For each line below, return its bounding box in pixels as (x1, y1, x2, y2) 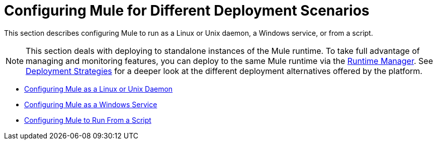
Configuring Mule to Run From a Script (24, 115, 151, 124)
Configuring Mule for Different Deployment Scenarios (4, 2, 370, 19)
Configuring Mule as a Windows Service (24, 100, 157, 109)
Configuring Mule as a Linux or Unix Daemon (24, 84, 173, 93)
